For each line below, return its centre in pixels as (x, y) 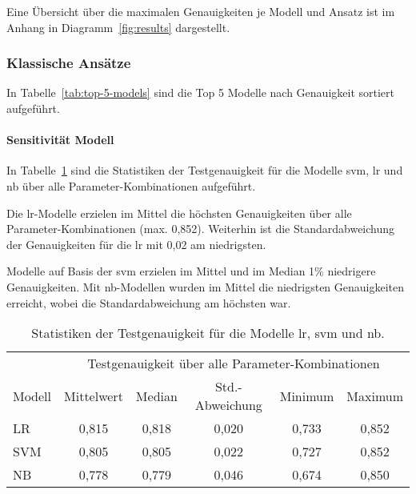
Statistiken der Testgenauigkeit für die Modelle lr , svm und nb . (208, 333)
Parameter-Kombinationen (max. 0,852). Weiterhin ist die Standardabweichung (201, 229)
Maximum (375, 396)
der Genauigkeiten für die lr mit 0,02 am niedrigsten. (136, 244)
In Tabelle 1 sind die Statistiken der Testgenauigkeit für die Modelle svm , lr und (205, 170)
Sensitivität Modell (60, 140)
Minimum (307, 396)
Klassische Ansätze (69, 63)
